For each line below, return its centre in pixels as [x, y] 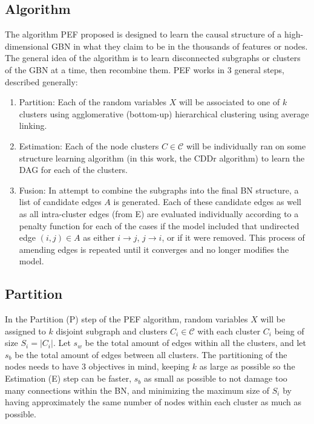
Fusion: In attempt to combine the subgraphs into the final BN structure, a [159, 190]
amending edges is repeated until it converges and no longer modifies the [154, 249]
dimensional [27, 46]
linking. [33, 126]
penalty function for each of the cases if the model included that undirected [159, 225]
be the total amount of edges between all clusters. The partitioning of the [151, 354]
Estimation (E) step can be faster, [68, 378]
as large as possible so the [247, 366]
